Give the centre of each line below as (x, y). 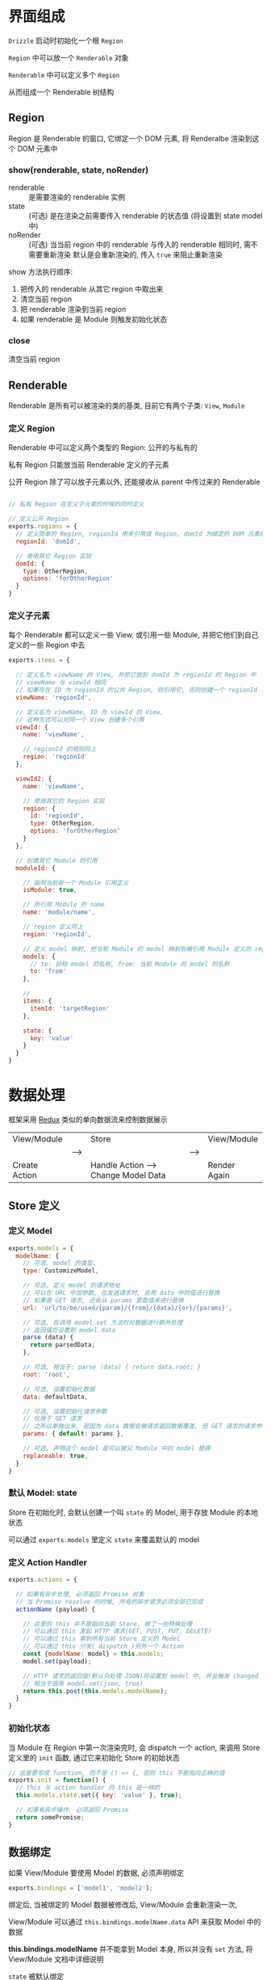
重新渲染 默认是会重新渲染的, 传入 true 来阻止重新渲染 (133, 254)
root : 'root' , (46, 1374)
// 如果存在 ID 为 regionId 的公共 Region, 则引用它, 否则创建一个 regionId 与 (142, 690)
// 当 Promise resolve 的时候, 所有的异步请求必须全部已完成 (109, 1602)
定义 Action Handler (48, 1562)
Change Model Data (128, 1175)
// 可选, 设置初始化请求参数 (65, 1411)
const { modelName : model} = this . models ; (93, 1654)
